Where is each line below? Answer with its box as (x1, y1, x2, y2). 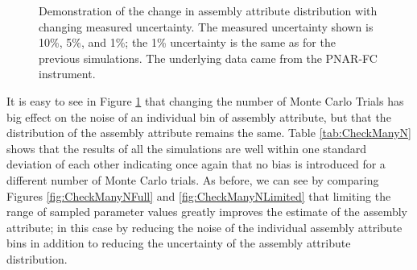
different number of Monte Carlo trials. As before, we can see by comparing (6, 171, 379, 188)
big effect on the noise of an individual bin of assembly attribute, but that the (6, 108, 391, 125)
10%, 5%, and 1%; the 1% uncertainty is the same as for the (39, 34, 336, 51)
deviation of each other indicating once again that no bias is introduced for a (6, 156, 386, 172)
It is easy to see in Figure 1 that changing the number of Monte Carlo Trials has (6, 92, 404, 109)
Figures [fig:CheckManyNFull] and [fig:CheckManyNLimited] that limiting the (6, 187, 391, 204)
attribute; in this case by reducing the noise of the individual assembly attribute (6, 218, 403, 235)
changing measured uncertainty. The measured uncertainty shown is (39, 18, 374, 35)
